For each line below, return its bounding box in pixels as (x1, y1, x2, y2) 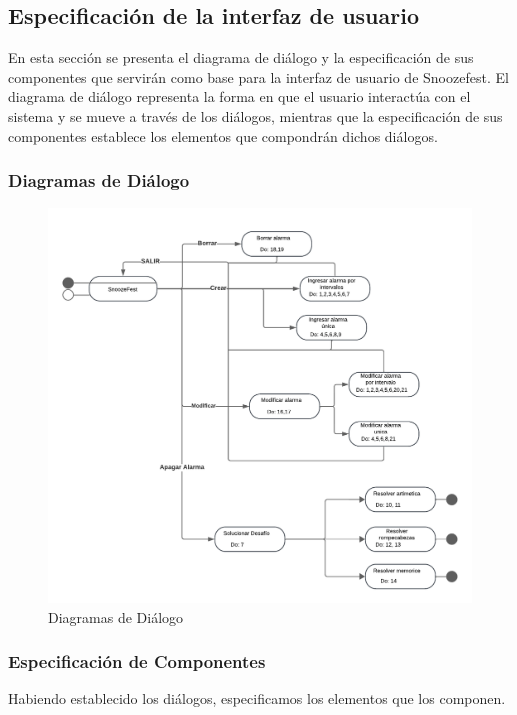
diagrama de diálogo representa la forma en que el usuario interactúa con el (8, 86, 471, 107)
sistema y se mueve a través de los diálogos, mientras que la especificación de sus (8, 105, 503, 126)
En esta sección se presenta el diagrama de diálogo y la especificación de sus (8, 47, 474, 68)
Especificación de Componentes (8, 649, 266, 674)
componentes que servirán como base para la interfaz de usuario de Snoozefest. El (8, 66, 509, 87)
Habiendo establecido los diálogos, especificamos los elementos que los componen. (8, 688, 506, 709)
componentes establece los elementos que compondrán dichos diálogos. (8, 125, 438, 146)
